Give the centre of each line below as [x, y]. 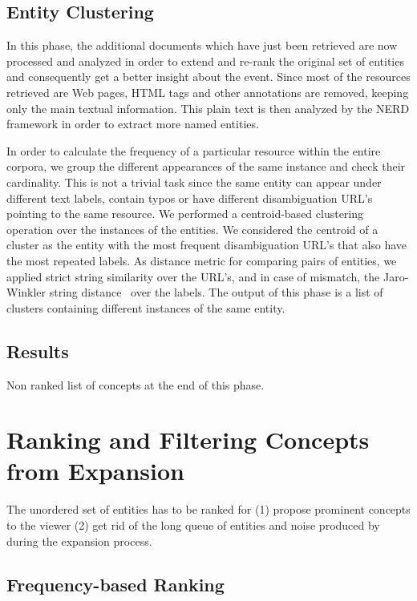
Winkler [26, 292]
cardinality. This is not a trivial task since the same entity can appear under [194, 182]
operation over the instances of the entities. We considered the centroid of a [192, 229]
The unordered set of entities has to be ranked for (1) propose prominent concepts [208, 509]
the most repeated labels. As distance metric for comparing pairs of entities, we [202, 260]
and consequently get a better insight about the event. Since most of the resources [208, 77]
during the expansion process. [79, 540]
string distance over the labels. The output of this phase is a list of [216, 292]
